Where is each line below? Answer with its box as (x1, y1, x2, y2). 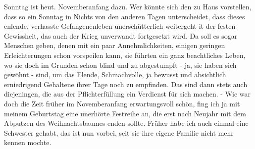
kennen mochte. (4, 137, 51, 148)
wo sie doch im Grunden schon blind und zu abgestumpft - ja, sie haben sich (4, 59, 237, 70)
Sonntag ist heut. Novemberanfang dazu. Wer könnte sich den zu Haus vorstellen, (4, 1, 252, 11)
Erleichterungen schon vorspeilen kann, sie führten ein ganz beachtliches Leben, (4, 50, 246, 60)
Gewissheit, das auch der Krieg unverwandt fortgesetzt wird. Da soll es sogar (4, 30, 238, 41)
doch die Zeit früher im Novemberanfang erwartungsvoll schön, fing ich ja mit (4, 98, 240, 108)
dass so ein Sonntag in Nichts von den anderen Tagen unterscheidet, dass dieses (4, 11, 245, 21)
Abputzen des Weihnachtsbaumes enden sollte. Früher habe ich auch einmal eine (4, 118, 249, 128)
